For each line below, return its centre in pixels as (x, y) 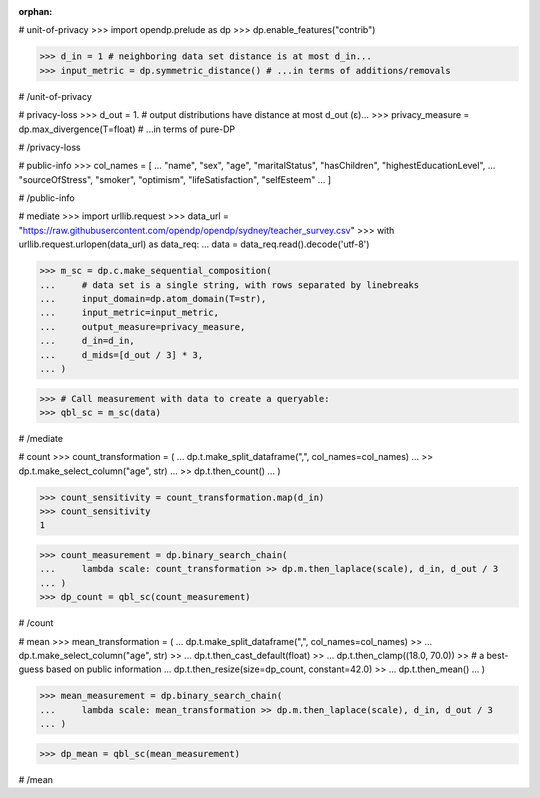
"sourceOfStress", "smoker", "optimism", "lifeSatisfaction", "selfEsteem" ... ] (175, 179)
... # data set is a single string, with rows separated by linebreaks (229, 284)
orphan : (35, 11)
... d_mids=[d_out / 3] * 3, (121, 354)
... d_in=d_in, (87, 341)
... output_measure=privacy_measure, (142, 326)
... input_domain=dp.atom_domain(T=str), (153, 299)
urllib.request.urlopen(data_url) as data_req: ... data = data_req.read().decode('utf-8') (194, 244)
